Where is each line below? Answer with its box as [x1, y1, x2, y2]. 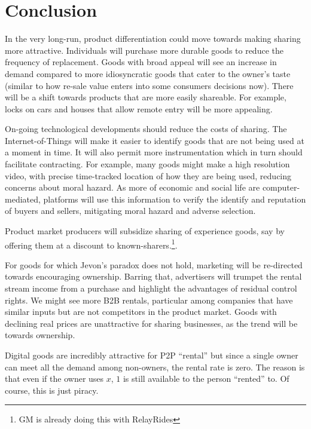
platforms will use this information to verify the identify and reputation [43, 192, 306, 205]
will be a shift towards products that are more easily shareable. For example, [5, 91, 286, 103]
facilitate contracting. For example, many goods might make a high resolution [5, 158, 290, 170]
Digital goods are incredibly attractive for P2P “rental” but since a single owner [5, 349, 298, 361]
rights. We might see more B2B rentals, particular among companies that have [5, 293, 293, 306]
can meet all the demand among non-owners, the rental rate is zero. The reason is [5, 360, 305, 373]
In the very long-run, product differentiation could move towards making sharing [5, 32, 301, 45]
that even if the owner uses [5, 372, 104, 385]
